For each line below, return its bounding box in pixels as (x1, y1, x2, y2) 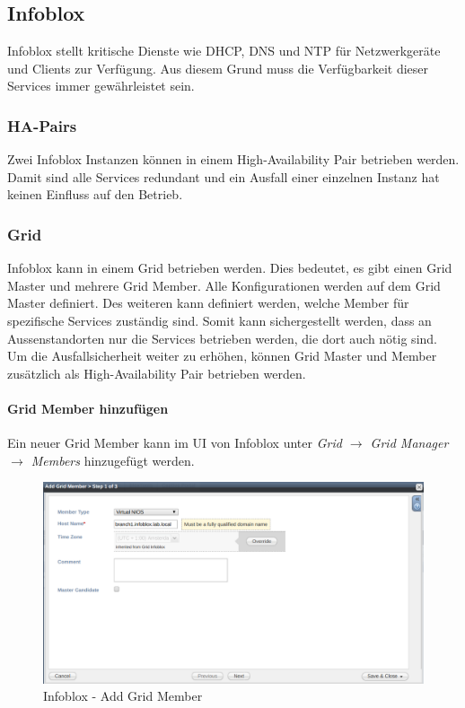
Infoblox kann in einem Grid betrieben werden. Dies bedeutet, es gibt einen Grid (7, 258, 452, 277)
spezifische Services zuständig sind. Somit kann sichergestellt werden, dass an (7, 310, 432, 329)
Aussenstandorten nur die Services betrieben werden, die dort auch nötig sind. (7, 328, 437, 347)
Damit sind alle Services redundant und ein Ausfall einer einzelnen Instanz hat (7, 167, 440, 186)
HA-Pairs (7, 114, 77, 136)
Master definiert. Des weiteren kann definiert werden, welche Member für (7, 293, 409, 312)
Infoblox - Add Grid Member (43, 686, 203, 705)
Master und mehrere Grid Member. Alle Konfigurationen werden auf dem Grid (7, 275, 441, 294)
